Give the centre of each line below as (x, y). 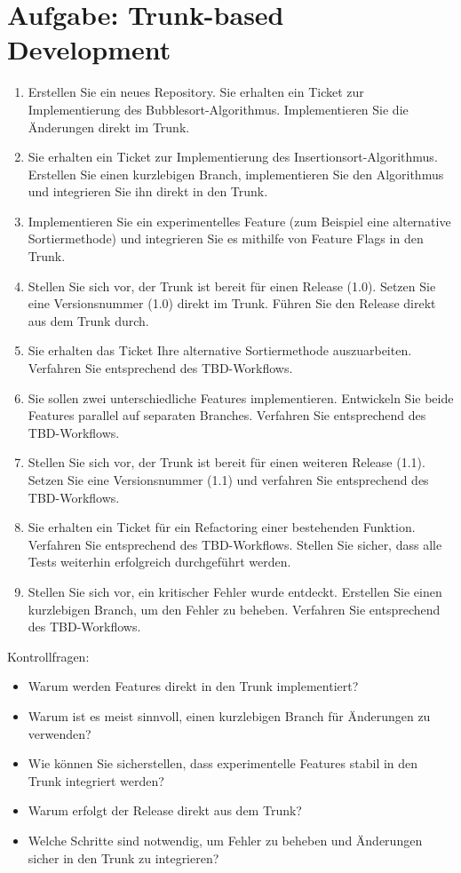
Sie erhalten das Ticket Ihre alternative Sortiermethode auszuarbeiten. (220, 350)
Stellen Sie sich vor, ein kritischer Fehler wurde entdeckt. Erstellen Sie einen (235, 591)
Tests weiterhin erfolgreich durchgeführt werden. (159, 562)
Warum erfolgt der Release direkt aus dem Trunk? (165, 810)
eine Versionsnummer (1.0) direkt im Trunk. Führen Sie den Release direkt (232, 303)
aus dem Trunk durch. (88, 320)
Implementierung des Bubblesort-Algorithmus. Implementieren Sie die (218, 109)
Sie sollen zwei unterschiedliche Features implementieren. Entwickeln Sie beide (241, 397)
